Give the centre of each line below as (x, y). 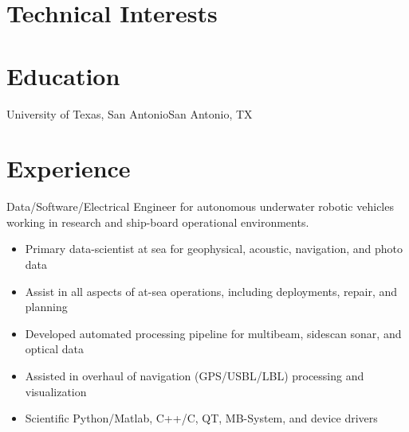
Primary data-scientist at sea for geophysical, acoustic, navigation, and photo (214, 249)
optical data (54, 349)
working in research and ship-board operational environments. (158, 222)
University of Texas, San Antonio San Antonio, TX (130, 113)
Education (63, 75)
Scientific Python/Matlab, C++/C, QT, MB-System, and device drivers (201, 418)
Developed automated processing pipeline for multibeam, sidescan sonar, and (213, 333)
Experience (69, 168)
